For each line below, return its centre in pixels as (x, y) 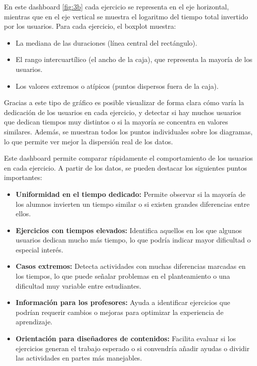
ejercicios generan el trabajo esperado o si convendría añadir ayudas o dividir (132, 348)
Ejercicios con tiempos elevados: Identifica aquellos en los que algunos (129, 230)
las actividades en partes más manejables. (79, 358)
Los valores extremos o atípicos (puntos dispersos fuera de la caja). (117, 86)
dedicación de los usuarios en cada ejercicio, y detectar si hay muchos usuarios (123, 112)
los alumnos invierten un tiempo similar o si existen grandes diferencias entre (132, 204)
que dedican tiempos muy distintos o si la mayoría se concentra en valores (116, 122)
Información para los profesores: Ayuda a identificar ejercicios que (123, 302)
